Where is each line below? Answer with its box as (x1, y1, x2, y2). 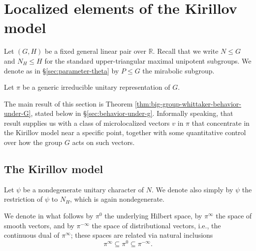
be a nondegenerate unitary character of (23, 184, 144, 194)
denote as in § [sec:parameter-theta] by (4, 65, 119, 75)
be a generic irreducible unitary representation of (22, 82, 170, 92)
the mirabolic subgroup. (142, 65, 215, 75)
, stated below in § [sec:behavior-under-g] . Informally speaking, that (31, 108, 233, 118)
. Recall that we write (153, 46, 219, 56)
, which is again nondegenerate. (70, 194, 164, 204)
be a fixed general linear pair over (45, 46, 146, 56)
